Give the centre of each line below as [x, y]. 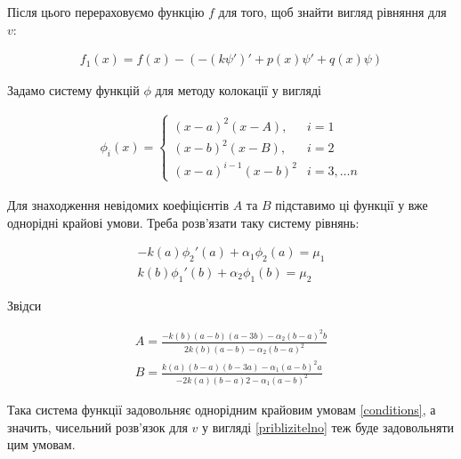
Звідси [24, 305]
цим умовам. [41, 444]
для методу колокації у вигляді [238, 90]
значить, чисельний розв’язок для [97, 427]
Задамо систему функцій [73, 90]
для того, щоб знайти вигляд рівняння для [332, 12]
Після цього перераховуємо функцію [106, 12]
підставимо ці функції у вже [352, 204]
